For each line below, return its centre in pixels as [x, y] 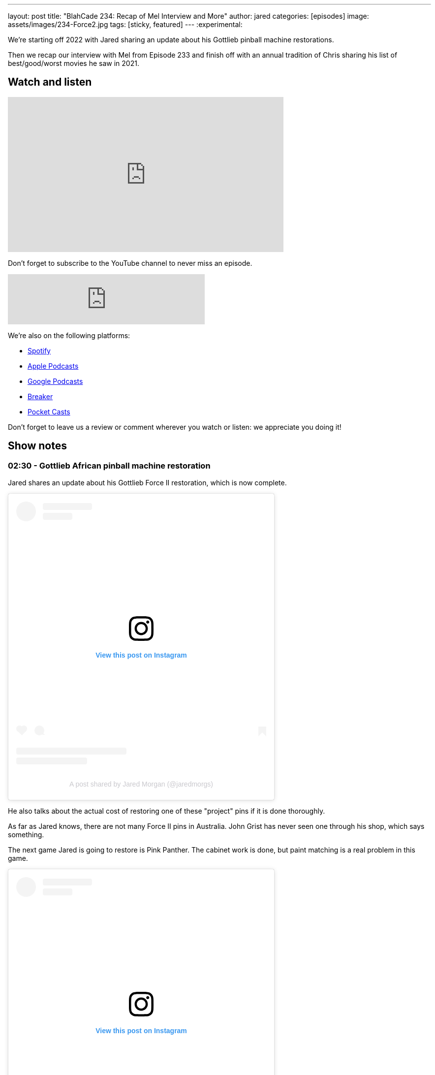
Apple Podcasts [53, 366]
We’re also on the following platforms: [69, 335]
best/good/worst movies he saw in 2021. [74, 63]
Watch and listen [50, 82]
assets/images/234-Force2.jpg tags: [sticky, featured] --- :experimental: [125, 24]
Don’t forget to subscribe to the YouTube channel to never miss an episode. [130, 263]
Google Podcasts [55, 381]
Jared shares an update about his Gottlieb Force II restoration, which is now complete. [147, 483]
